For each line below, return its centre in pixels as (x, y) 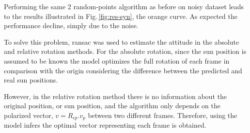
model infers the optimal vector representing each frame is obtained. (105, 125)
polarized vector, (29, 115)
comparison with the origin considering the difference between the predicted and (123, 70)
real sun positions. (31, 80)
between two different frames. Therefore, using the (163, 115)
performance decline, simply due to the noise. (71, 25)
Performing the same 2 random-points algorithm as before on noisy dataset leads (124, 6)
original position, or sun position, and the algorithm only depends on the (112, 106)
